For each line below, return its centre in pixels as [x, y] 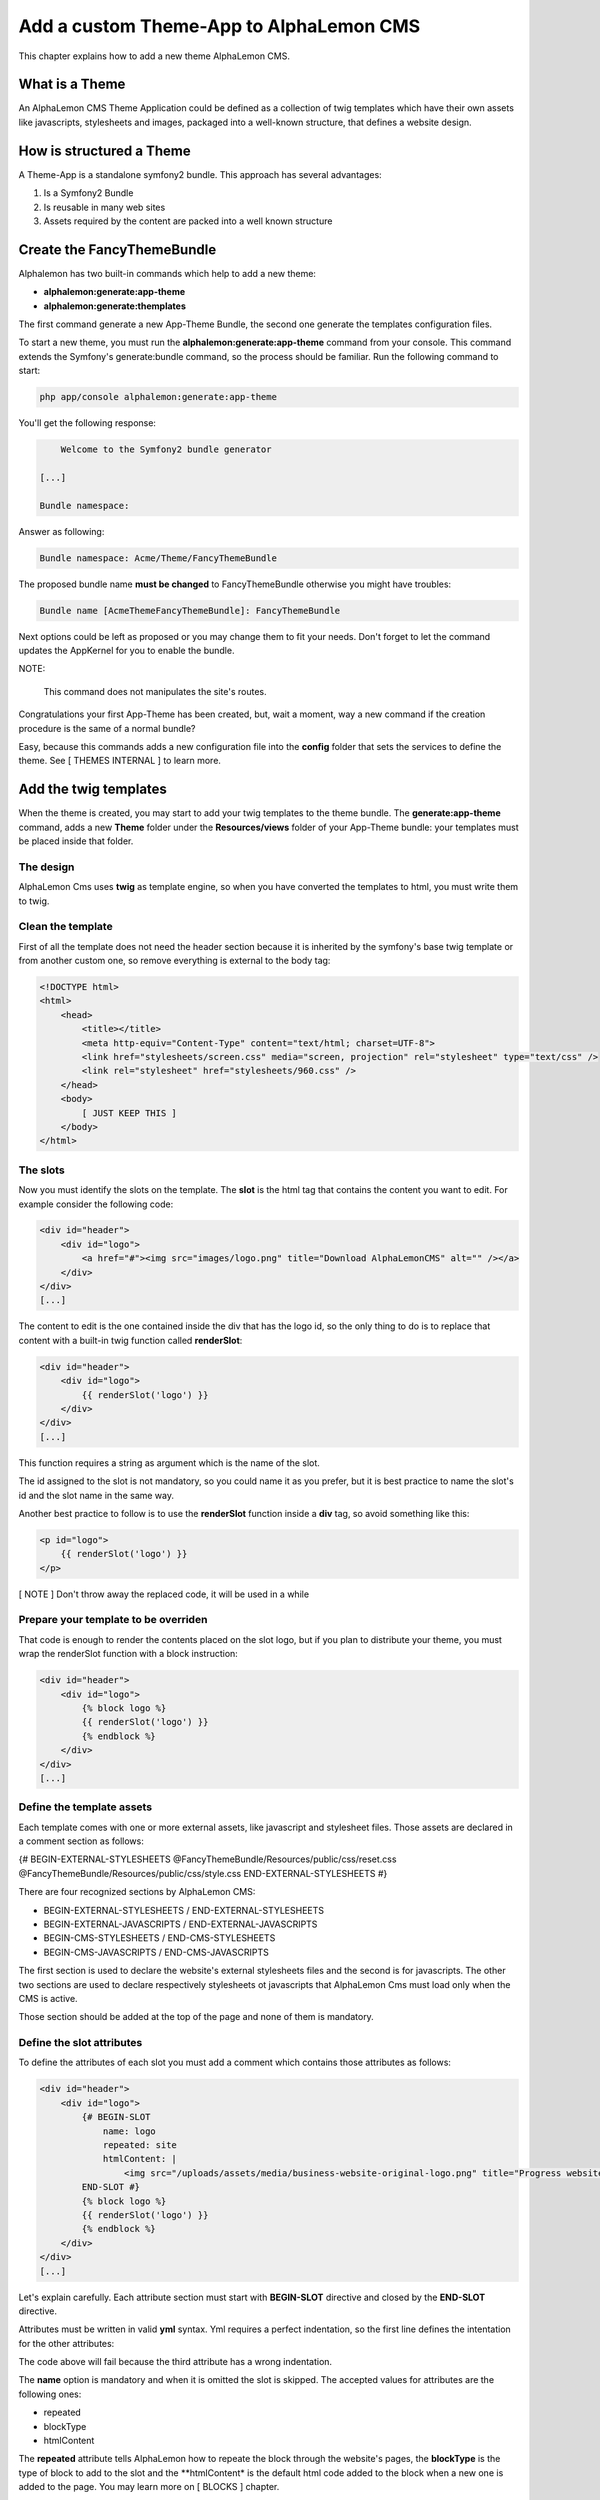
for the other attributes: [66, 2343]
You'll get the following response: [87, 423]
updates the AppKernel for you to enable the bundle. [126, 650]
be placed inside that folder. [76, 841]
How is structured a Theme [104, 150]
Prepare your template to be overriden [113, 1620]
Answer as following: [61, 531]
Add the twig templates [92, 789]
